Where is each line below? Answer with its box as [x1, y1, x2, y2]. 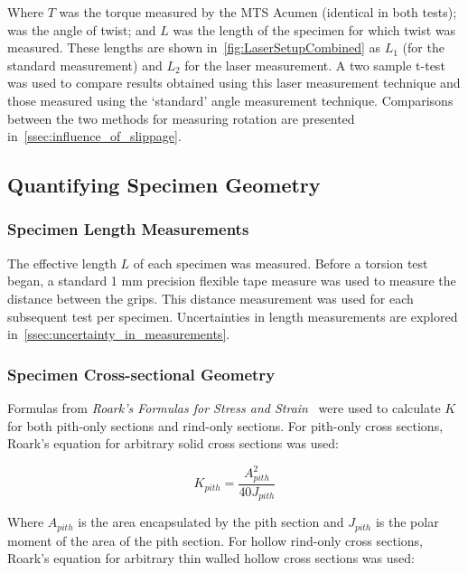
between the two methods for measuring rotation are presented [7, 108, 355, 127]
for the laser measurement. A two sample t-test [184, 55, 445, 74]
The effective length [7, 253, 117, 272]
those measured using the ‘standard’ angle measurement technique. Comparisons [7, 90, 454, 109]
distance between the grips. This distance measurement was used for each [7, 288, 414, 307]
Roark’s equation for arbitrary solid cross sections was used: [7, 434, 339, 453]
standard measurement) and [7, 55, 163, 74]
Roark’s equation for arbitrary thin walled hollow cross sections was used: [7, 549, 415, 568]
